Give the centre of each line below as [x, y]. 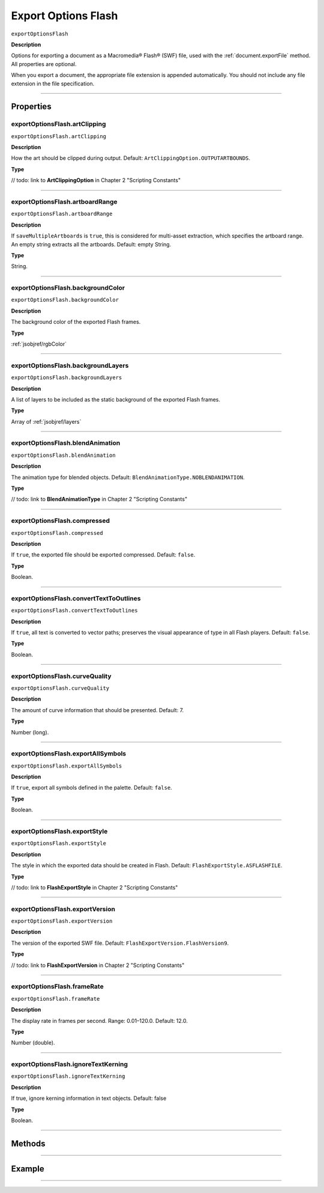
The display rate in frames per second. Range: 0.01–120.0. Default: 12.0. [100, 1021]
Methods [28, 1143]
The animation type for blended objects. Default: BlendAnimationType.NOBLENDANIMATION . [128, 477]
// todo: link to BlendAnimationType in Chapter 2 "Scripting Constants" [99, 499]
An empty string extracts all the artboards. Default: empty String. [91, 244]
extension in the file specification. [53, 84]
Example [28, 1169]
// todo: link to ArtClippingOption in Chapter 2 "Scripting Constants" [96, 180]
